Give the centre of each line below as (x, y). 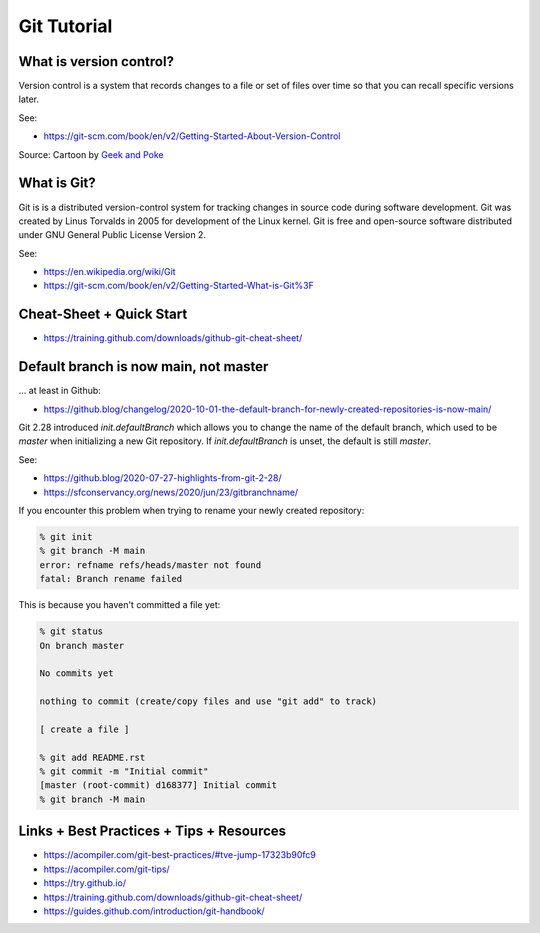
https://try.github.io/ (85, 883)
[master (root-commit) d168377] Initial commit (158, 785)
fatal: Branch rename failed (111, 579)
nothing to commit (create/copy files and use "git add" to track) (208, 701)
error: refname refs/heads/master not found (150, 564)
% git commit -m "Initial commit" (124, 771)
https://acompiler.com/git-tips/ (106, 869)
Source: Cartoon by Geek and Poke (91, 154)
